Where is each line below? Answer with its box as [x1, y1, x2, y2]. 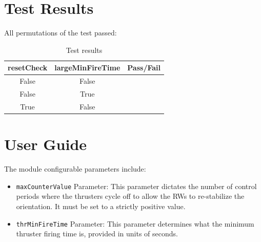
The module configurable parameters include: [4, 163, 146, 174]
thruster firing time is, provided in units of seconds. [16, 228, 178, 239]
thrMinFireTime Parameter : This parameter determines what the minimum [16, 218, 254, 229]
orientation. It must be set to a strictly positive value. [16, 200, 186, 211]
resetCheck [8, 62, 48, 73]
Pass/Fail [127, 62, 161, 73]
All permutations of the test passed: [4, 27, 117, 38]
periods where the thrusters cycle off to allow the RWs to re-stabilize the [16, 191, 245, 201]
